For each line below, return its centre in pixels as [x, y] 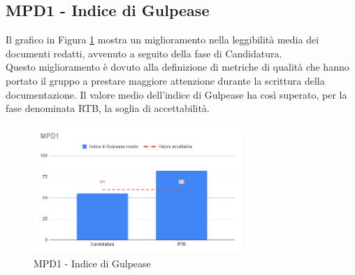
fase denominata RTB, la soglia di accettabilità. [108, 108]
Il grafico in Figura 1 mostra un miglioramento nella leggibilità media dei [162, 40]
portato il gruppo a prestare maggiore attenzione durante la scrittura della [165, 80]
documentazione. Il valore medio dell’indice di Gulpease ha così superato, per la [176, 94]
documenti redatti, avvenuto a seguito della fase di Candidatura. [144, 53]
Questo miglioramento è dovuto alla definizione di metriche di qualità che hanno [177, 67]
